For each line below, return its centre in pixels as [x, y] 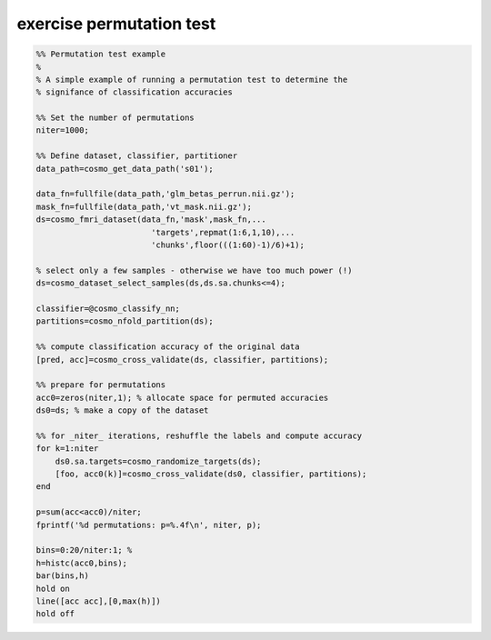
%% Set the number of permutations [115, 118]
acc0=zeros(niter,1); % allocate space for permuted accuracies [182, 397]
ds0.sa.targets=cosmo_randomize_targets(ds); [158, 461]
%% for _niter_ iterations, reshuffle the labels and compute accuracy [199, 435]
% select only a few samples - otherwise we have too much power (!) [194, 270]
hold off [55, 614]
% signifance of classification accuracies [135, 92]
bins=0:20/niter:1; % [84, 550]
